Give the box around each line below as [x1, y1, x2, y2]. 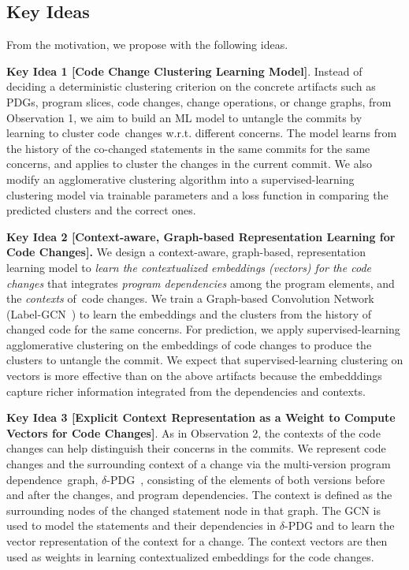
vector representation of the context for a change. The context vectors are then [6, 533, 388, 550]
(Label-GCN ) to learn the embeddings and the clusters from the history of [6, 305, 372, 322]
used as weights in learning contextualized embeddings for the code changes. [6, 548, 374, 564]
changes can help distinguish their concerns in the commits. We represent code [6, 440, 386, 456]
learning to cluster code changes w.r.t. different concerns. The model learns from [6, 125, 397, 141]
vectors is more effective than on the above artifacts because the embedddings [6, 367, 382, 384]
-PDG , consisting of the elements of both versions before [106, 471, 385, 487]
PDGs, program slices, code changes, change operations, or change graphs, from [6, 93, 392, 110]
